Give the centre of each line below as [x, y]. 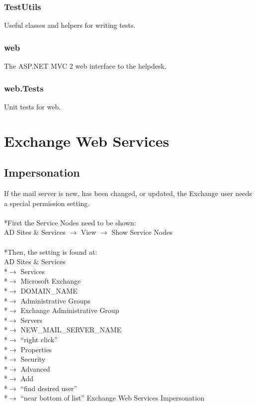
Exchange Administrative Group [70, 310]
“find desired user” [49, 388]
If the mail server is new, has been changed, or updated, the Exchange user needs [128, 193]
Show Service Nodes [142, 232]
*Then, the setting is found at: [51, 252]
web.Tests [24, 88]
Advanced [35, 368]
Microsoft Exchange [51, 281]
